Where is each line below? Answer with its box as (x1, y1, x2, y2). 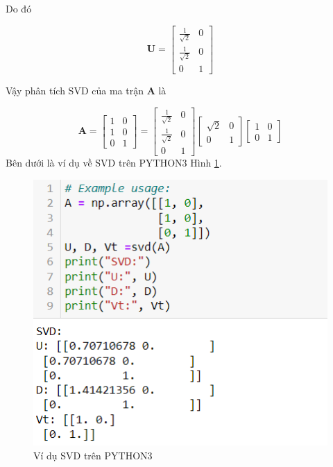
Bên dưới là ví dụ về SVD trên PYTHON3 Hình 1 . (6, 155, 222, 170)
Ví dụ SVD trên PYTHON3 (33, 448, 153, 462)
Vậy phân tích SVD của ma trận (6, 83, 144, 98)
